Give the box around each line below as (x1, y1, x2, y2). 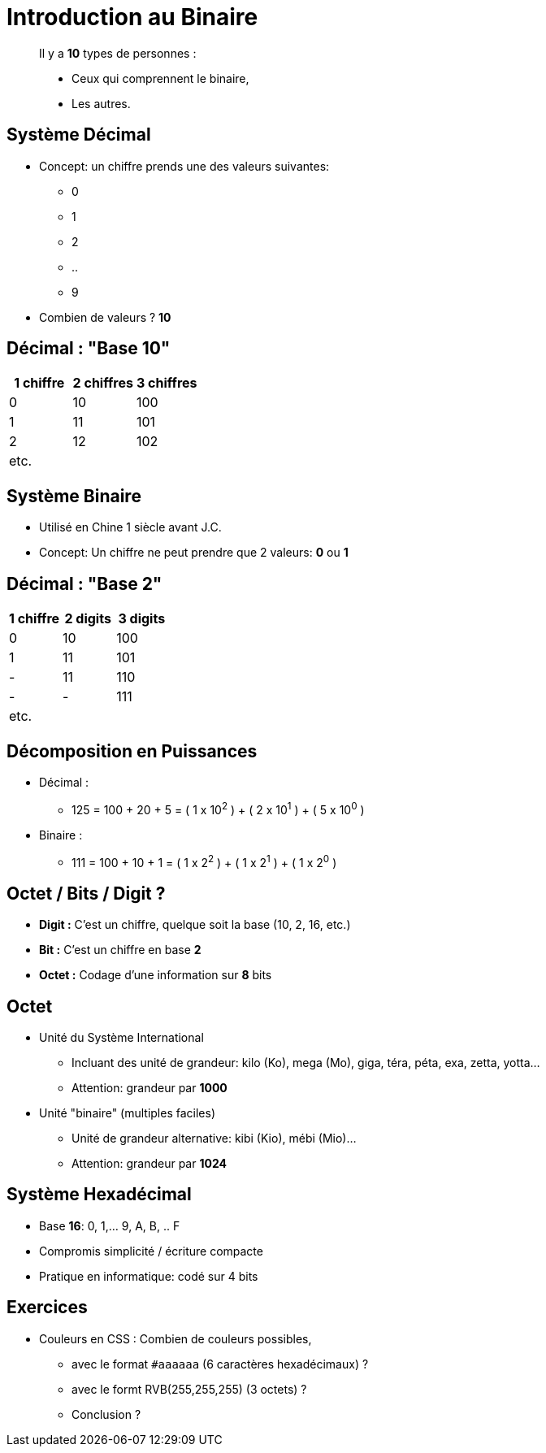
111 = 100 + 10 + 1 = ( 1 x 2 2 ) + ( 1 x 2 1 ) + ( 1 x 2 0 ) (71, 852, 337, 870)
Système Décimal (6, 124, 151, 145)
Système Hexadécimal (6, 1184, 192, 1205)
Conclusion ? (71, 1407, 141, 1421)
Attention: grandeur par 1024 (71, 1156, 227, 1170)
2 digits (64, 610, 111, 627)
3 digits (118, 610, 166, 627)
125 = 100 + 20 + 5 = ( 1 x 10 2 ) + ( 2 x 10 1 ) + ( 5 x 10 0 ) (71, 800, 365, 817)
